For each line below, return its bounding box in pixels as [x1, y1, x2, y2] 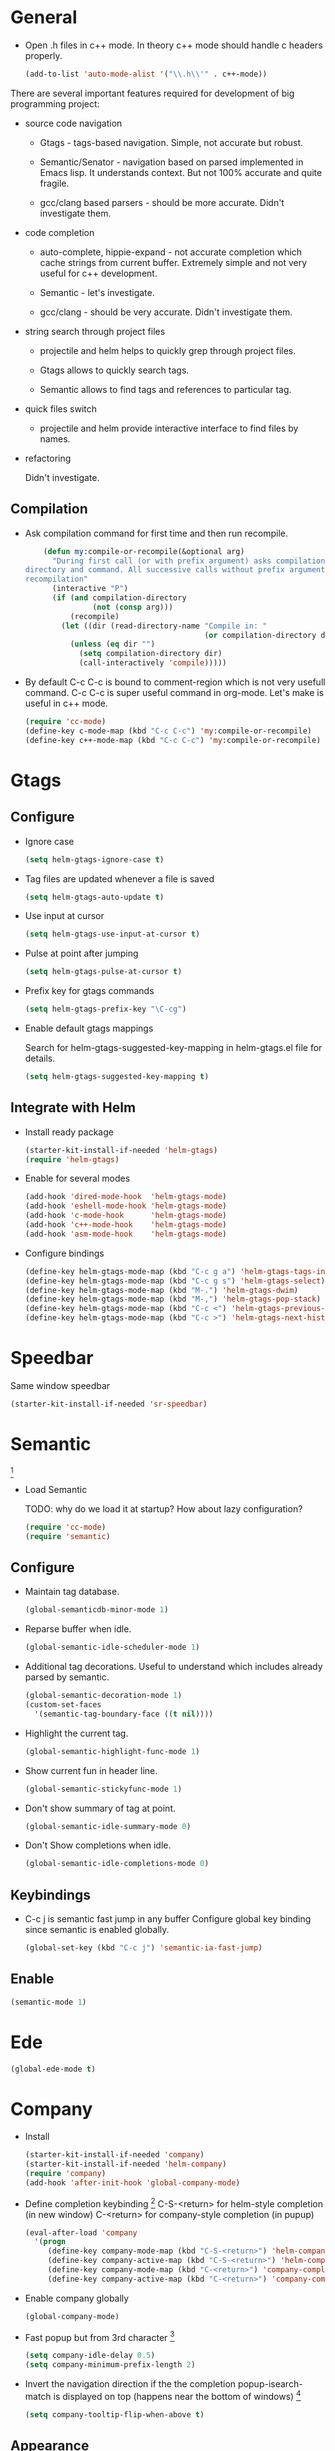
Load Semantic [24, 1483, 88, 1495]
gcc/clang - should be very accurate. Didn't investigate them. [39, 306, 293, 318]
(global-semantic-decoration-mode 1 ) [24, 1691, 183, 1701]
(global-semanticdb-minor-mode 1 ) [24, 1605, 169, 1615]
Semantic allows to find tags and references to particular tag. [39, 383, 292, 395]
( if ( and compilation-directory [51, 593, 187, 603]
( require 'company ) [24, 2169, 107, 2179]
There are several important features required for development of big [10, 87, 295, 99]
